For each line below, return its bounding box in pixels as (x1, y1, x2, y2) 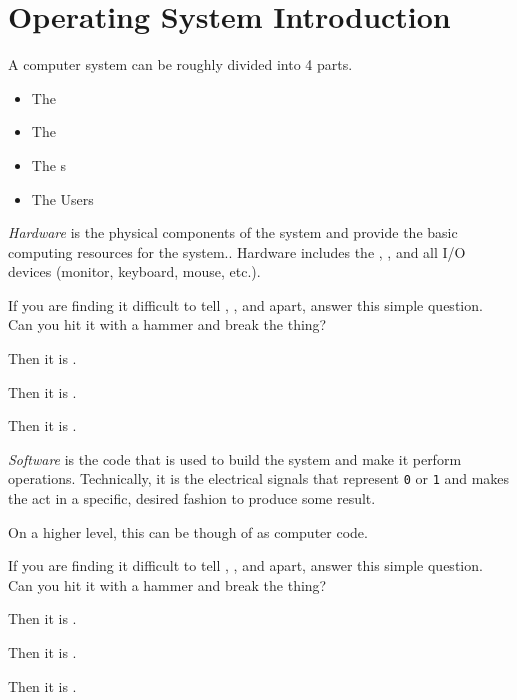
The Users (31, 188, 94, 209)
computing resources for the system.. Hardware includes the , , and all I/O (8, 241, 466, 262)
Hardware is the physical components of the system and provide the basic (8, 222, 458, 243)
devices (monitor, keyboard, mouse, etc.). (8, 261, 261, 282)
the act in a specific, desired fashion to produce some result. (8, 488, 376, 509)
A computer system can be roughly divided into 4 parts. (8, 54, 353, 75)
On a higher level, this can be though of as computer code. (8, 521, 368, 542)
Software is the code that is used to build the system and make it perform (8, 448, 462, 469)
